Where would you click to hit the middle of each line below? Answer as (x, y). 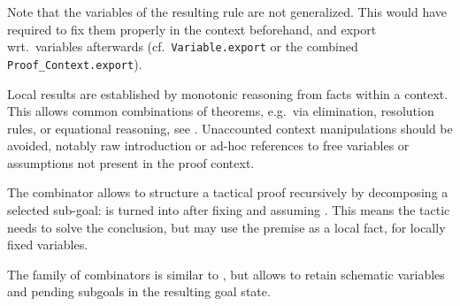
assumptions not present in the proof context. (131, 162)
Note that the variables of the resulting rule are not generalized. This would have (227, 11)
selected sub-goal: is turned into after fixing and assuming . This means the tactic (229, 210)
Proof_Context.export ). (75, 63)
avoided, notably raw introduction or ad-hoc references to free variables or (208, 145)
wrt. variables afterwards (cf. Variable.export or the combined (183, 46)
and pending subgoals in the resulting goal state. (139, 291)
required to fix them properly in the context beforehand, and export (192, 29)
